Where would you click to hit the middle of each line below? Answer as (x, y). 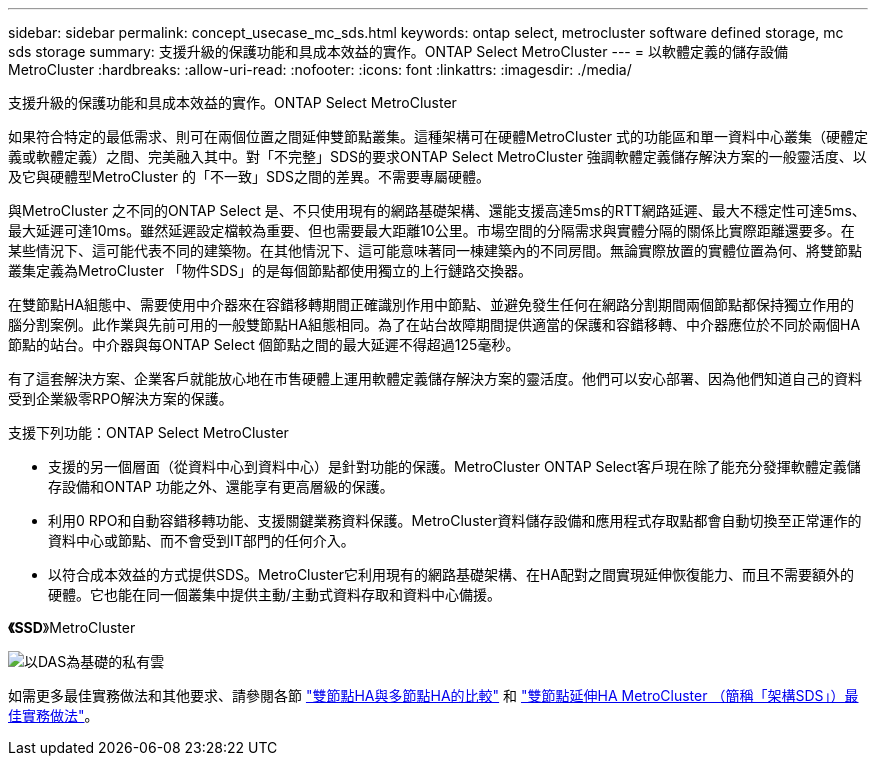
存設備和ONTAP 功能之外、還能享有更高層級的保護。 (221, 486)
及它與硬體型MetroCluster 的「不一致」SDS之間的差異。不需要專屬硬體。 (249, 176)
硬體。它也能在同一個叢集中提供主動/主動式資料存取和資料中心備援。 (275, 594)
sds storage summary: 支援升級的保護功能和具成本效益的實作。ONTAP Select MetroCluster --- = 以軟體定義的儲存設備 (398, 51)
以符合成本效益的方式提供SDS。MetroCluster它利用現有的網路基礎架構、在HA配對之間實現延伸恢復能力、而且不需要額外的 (451, 574)
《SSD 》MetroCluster (72, 627)
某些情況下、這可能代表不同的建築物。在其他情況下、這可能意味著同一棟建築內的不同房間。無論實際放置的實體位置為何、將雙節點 (435, 250)
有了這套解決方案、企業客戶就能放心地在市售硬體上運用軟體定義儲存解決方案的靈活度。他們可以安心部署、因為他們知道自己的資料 (435, 378)
